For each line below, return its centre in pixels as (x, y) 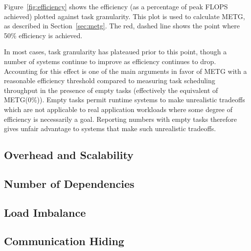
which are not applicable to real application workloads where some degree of (118, 109)
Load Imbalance (45, 212)
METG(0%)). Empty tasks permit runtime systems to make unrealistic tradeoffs (125, 100)
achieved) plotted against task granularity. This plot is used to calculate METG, (125, 16)
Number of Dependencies (69, 183)
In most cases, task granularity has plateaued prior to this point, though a (115, 52)
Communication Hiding (64, 241)
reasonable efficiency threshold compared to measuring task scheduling (110, 80)
